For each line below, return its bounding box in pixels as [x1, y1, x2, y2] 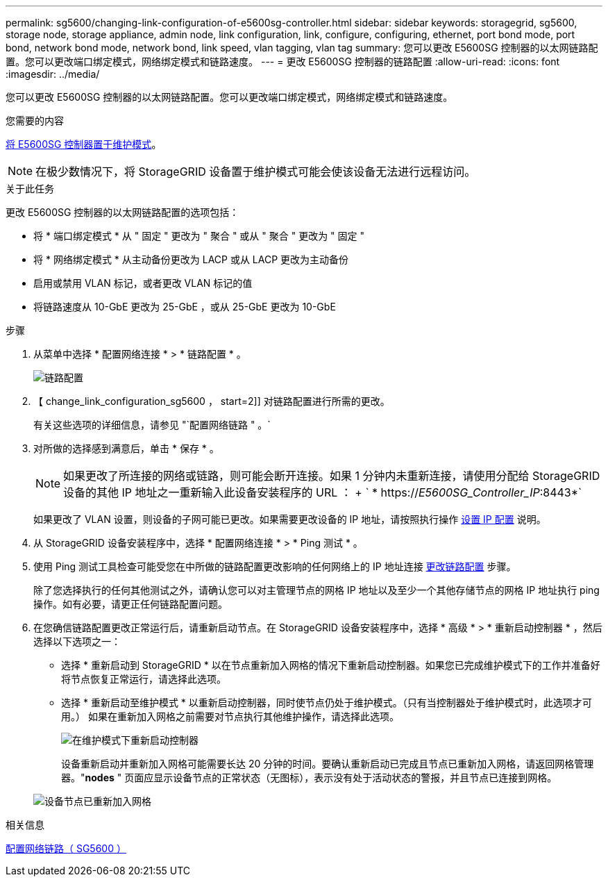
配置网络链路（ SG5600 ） [6, 842, 126, 854]
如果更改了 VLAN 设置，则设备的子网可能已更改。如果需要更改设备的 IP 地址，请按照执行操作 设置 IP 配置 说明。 [33, 513, 546, 525]
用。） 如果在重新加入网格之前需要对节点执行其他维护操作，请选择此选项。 [61, 710, 399, 722]
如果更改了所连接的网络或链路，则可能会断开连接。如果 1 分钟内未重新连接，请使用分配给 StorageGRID [63, 469, 600, 483]
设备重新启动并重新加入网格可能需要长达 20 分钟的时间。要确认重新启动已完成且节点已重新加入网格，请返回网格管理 [61, 758, 594, 769]
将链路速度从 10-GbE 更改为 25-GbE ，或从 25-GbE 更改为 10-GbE [33, 301, 336, 313]
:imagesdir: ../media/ [6, 68, 100, 80]
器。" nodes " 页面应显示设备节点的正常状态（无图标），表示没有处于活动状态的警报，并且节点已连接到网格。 [61, 772, 557, 783]
